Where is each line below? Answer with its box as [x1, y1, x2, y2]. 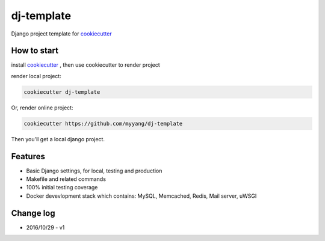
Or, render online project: [11, 104, 73, 111]
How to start [11, 46, 58, 56]
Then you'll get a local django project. [11, 135, 105, 142]
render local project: [11, 72, 61, 79]
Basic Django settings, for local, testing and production [26, 167, 162, 174]
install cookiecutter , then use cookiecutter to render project [11, 61, 160, 69]
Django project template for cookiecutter [11, 30, 112, 37]
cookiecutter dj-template [23, 88, 101, 96]
